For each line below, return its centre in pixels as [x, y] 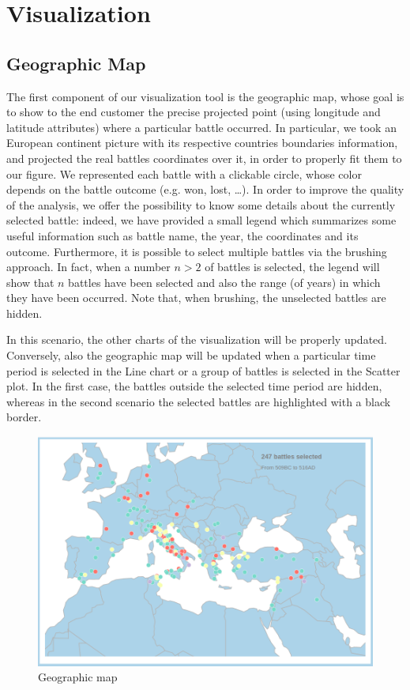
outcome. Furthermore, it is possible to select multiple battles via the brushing [197, 251]
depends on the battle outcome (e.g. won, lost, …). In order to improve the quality [205, 189]
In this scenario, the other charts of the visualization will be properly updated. [197, 339]
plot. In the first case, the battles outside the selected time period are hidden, [194, 386]
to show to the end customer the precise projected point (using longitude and [194, 112]
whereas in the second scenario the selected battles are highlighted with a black [199, 401]
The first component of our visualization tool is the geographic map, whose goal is [205, 96]
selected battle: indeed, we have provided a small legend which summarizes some [201, 220]
